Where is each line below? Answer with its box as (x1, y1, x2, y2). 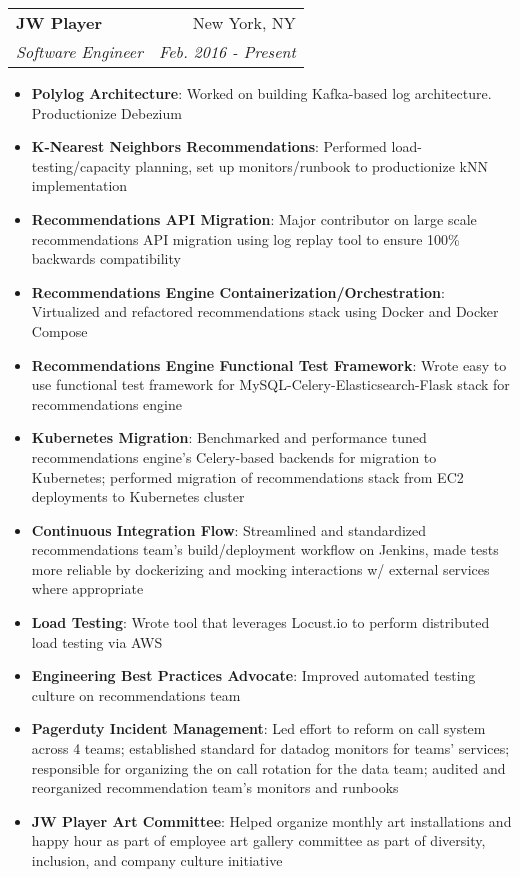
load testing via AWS (31, 631, 163, 652)
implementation (31, 175, 128, 196)
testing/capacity (31, 155, 131, 176)
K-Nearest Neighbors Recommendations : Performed (31, 136, 387, 157)
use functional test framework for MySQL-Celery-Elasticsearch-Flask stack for (31, 374, 510, 395)
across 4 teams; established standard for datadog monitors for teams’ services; (31, 738, 510, 759)
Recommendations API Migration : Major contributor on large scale (31, 208, 477, 229)
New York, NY (192, 11, 296, 34)
